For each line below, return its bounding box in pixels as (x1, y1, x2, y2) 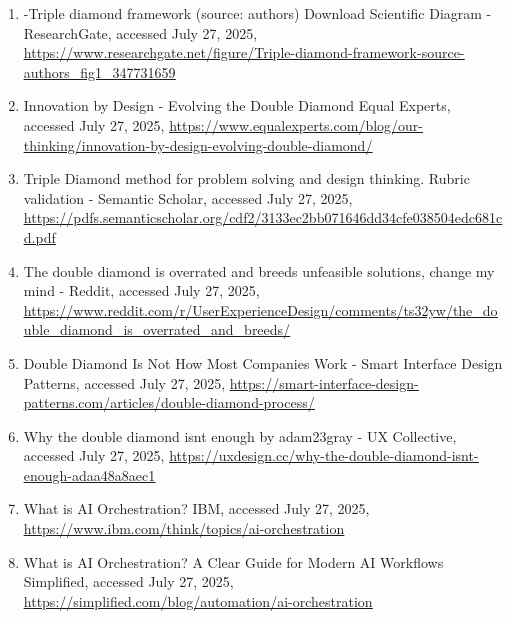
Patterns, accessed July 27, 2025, (23, 372, 226, 393)
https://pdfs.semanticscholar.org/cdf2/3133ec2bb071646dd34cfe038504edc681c (23, 207, 503, 228)
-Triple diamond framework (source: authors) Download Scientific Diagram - (23, 3, 492, 23)
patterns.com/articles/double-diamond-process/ (23, 392, 315, 413)
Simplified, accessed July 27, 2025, (23, 571, 234, 592)
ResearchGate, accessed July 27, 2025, (23, 22, 258, 43)
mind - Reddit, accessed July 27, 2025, (23, 280, 260, 301)
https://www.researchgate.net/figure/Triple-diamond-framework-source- (23, 42, 465, 63)
